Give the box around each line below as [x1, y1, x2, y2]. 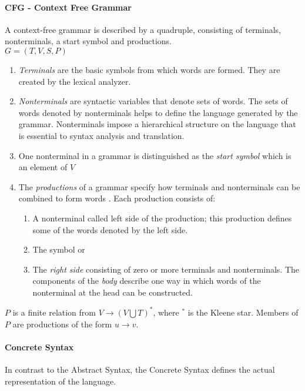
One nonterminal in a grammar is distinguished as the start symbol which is [18, 149, 291, 161]
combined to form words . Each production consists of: [18, 192, 216, 204]
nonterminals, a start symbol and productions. [5, 35, 172, 47]
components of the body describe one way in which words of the [32, 274, 261, 287]
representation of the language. [5, 375, 116, 387]
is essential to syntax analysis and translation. [18, 129, 185, 141]
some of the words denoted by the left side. [32, 223, 188, 236]
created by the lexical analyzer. [18, 75, 131, 87]
